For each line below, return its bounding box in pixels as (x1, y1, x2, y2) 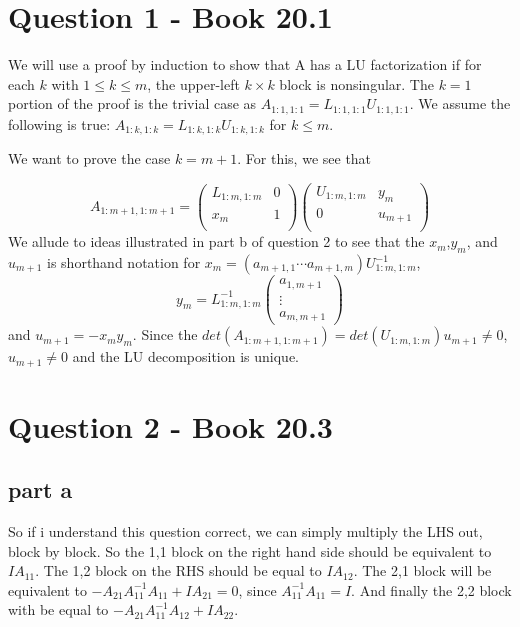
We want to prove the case (8, 148, 171, 169)
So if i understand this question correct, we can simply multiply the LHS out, (8, 521, 483, 542)
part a (8, 474, 73, 505)
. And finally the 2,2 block (351, 579, 512, 600)
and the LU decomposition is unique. (72, 346, 300, 367)
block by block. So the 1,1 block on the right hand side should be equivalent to (8, 540, 492, 561)
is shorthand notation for (47, 252, 201, 273)
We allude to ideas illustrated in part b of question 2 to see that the (8, 231, 425, 252)
